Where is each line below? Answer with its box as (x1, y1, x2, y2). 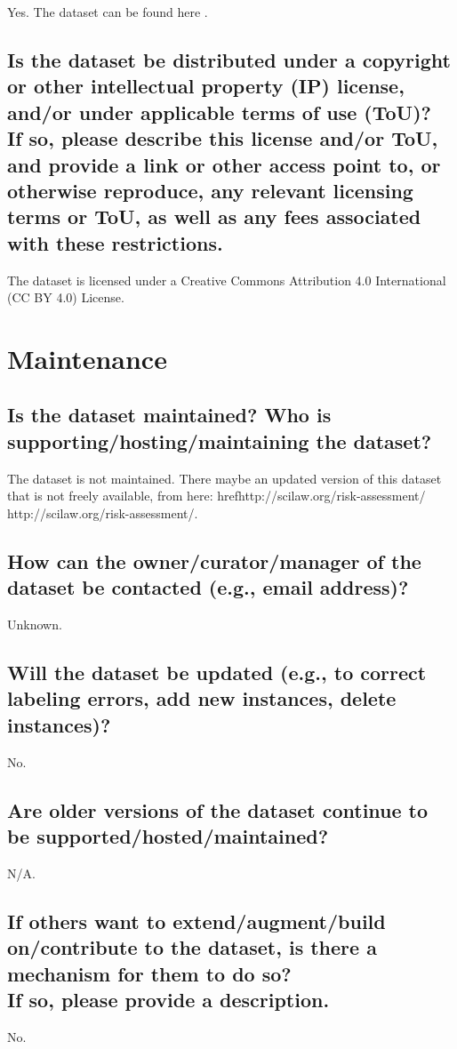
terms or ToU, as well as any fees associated (7, 203, 421, 230)
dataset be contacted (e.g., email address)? (7, 573, 409, 601)
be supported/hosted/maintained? (7, 822, 329, 850)
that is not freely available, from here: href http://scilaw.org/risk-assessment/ (7, 486, 426, 505)
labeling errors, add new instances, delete (7, 685, 397, 712)
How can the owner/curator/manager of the (7, 547, 421, 574)
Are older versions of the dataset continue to (7, 796, 429, 823)
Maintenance (7, 340, 167, 376)
